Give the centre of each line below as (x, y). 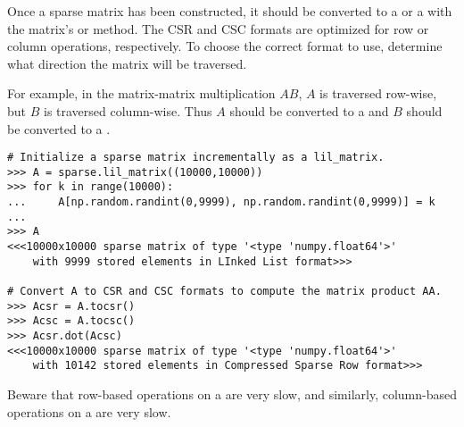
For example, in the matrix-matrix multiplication (141, 93)
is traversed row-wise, (378, 93)
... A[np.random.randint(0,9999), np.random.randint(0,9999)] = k (221, 202)
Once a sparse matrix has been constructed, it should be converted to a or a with (230, 11)
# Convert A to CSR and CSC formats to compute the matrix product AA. (224, 292)
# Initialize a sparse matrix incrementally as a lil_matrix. (196, 158)
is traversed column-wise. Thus (128, 110)
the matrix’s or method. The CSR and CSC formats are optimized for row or (218, 28)
